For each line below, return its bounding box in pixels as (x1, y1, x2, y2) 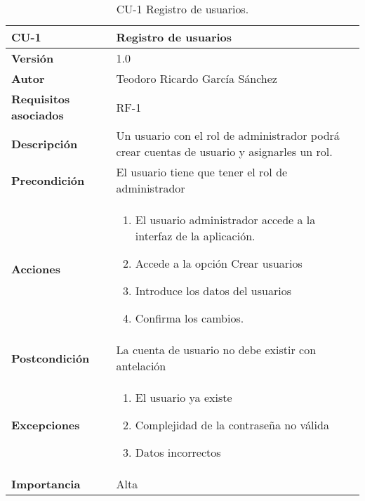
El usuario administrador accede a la (135, 212, 316, 228)
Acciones (11, 261, 60, 277)
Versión (11, 50, 54, 66)
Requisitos (11, 91, 70, 107)
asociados (11, 107, 64, 123)
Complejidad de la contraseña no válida (135, 417, 329, 433)
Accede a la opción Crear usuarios (135, 255, 303, 271)
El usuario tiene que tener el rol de (116, 164, 288, 180)
